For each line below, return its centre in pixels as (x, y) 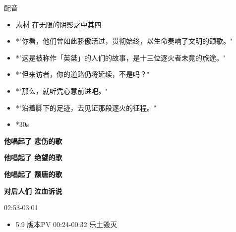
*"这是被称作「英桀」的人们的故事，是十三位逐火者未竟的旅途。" (121, 57)
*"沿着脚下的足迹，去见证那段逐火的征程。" (86, 107)
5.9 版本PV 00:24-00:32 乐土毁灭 (66, 224)
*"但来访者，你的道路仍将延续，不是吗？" (83, 74)
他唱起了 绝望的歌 (33, 157)
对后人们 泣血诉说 (33, 191)
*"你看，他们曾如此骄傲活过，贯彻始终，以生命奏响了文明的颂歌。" (124, 41)
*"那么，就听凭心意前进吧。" (62, 90)
